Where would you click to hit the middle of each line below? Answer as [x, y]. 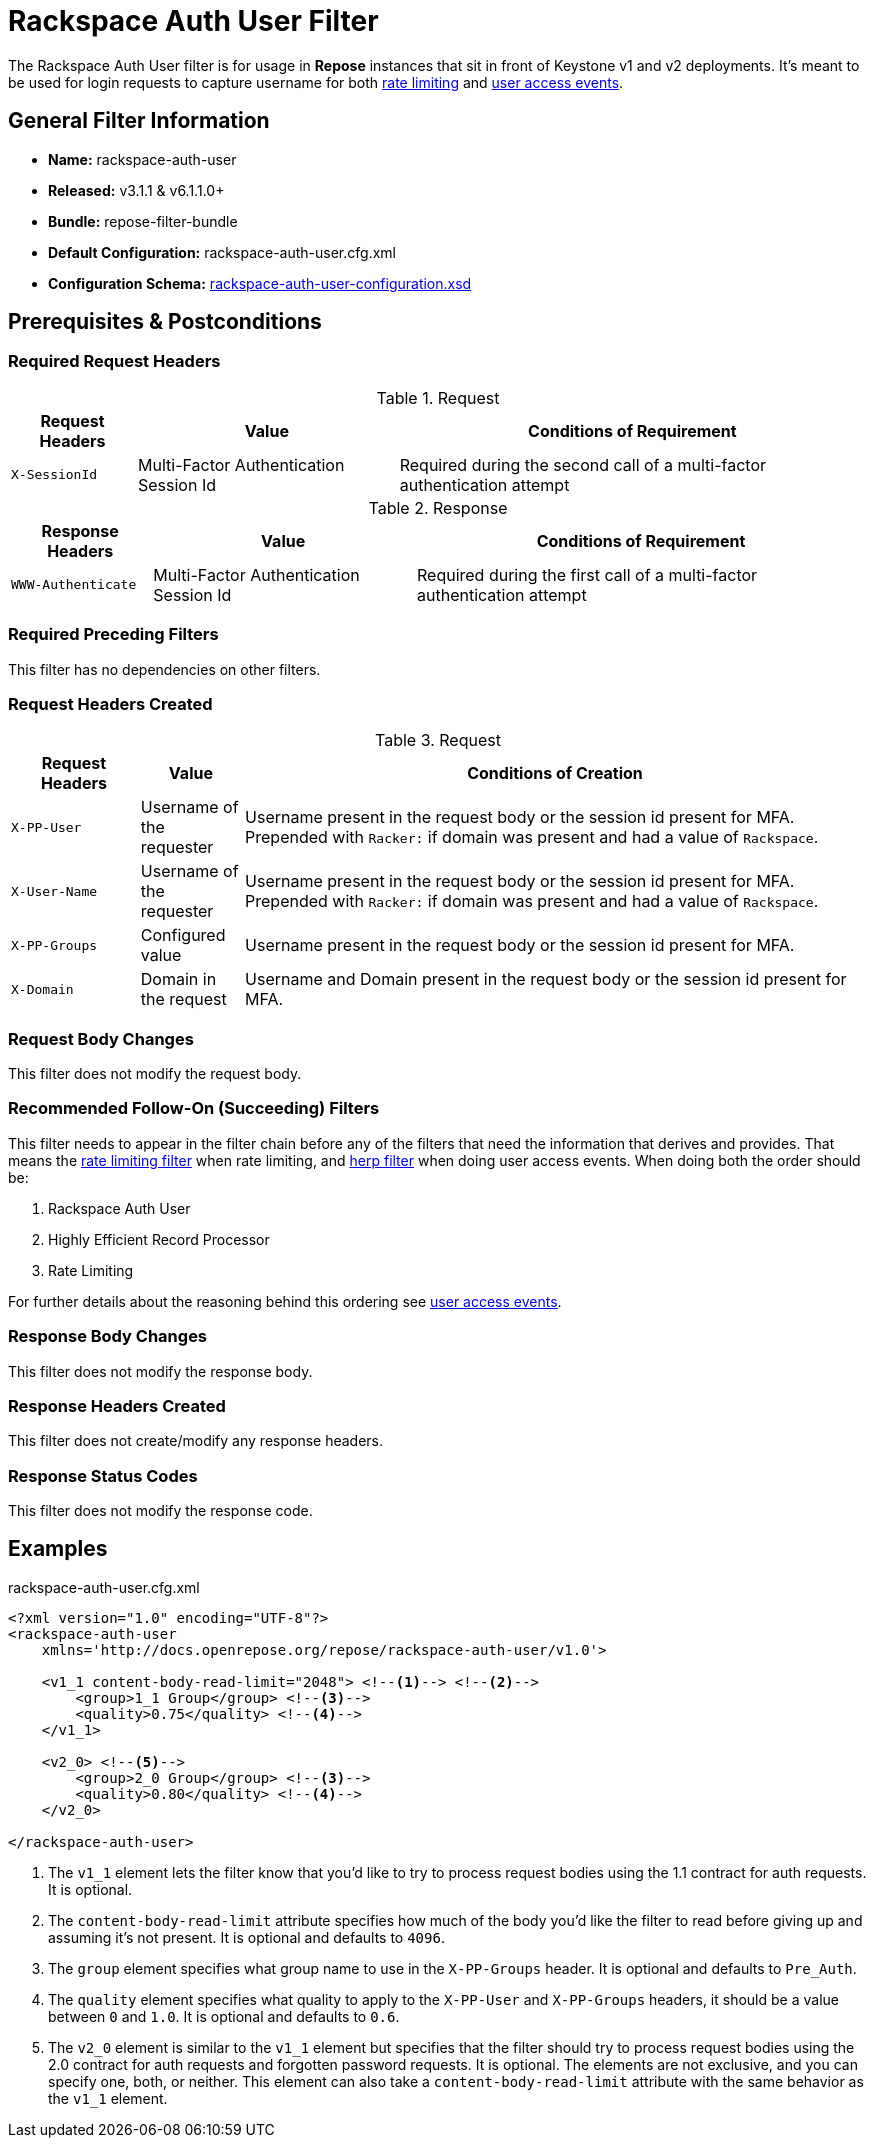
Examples [58, 1549]
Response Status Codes [103, 1475]
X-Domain [42, 989]
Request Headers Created [110, 703]
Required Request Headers [114, 361]
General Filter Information [139, 121]
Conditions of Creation [555, 773]
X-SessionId [54, 475]
